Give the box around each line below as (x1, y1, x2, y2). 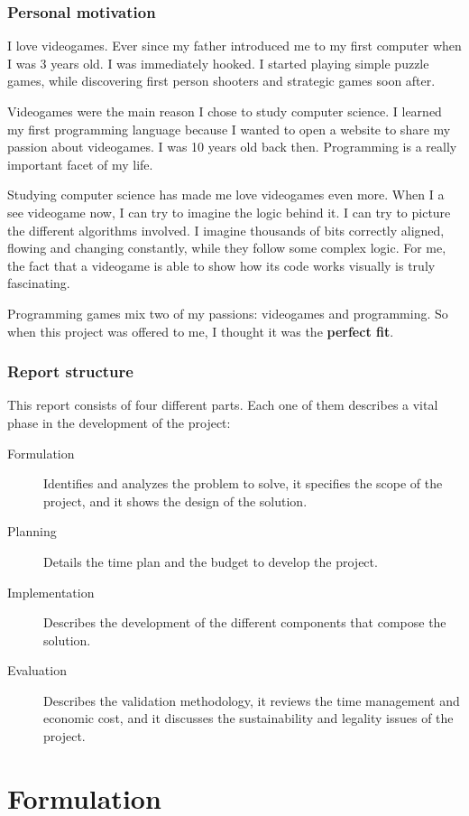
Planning (7, 522, 57, 541)
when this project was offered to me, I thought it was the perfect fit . (7, 321, 394, 340)
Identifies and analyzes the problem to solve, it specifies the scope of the (43, 474, 443, 493)
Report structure (7, 360, 133, 383)
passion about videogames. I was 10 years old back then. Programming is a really (7, 137, 457, 156)
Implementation (7, 582, 95, 601)
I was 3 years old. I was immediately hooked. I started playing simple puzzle (7, 53, 429, 72)
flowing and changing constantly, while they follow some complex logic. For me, (7, 238, 446, 257)
